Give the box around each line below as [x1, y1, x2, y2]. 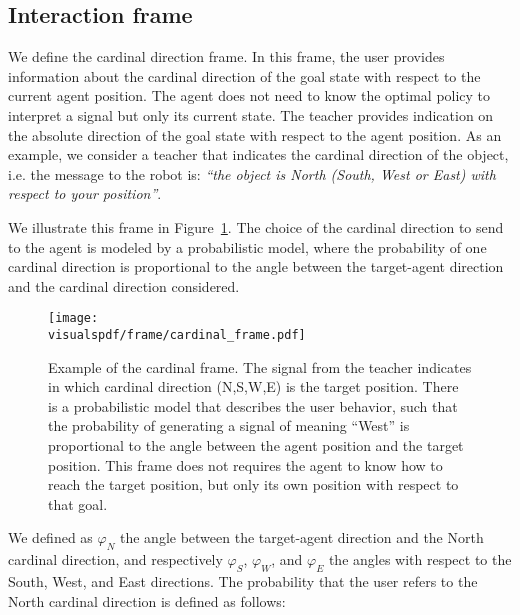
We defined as [8, 527, 93, 548]
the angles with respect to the [328, 549, 512, 570]
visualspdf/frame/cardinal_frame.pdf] [48, 327, 306, 342]
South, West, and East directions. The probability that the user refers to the [8, 570, 478, 591]
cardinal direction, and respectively [8, 549, 223, 570]
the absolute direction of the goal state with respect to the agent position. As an [8, 124, 502, 145]
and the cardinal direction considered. [8, 275, 240, 296]
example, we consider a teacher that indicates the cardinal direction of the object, [8, 144, 509, 165]
